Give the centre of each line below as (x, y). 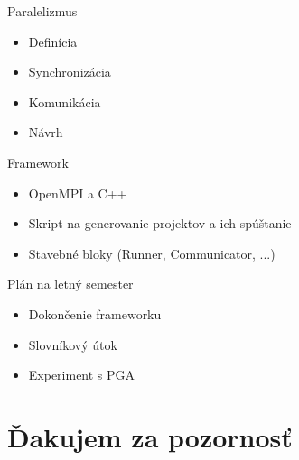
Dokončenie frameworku (95, 313)
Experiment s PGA (82, 375)
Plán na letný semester (70, 284)
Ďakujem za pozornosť (150, 436)
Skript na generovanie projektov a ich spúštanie (160, 223)
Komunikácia (65, 101)
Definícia (53, 41)
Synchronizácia (70, 72)
